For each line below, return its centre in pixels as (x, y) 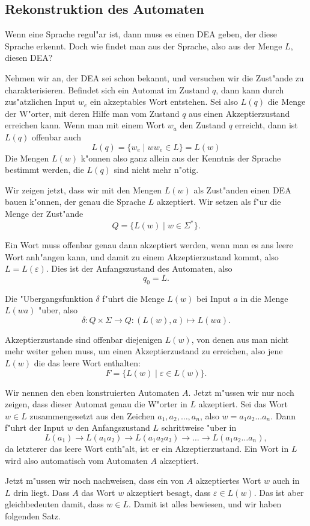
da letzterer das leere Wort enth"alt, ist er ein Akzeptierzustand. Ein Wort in (147, 448)
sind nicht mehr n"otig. (156, 170)
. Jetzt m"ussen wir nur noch (241, 392)
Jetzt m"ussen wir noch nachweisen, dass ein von (94, 481)
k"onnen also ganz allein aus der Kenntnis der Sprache (181, 158)
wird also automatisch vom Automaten (76, 460)
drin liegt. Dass (41, 492)
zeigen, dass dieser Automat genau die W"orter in (96, 404)
